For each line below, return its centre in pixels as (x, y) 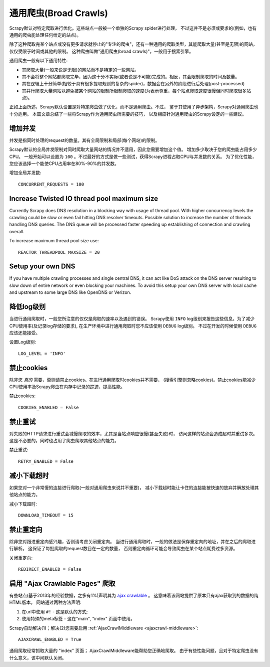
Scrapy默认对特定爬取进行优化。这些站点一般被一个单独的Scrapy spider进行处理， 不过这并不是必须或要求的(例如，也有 (133, 28)
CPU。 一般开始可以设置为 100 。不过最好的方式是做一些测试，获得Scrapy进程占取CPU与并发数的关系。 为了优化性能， (133, 156)
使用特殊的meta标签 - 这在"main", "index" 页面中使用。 (78, 619)
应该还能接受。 (24, 332)
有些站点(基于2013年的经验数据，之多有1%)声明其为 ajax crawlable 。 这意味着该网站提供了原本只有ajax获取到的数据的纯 (134, 595)
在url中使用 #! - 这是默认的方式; (55, 611)
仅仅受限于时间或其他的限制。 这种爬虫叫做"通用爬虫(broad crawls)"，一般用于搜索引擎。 (101, 51)
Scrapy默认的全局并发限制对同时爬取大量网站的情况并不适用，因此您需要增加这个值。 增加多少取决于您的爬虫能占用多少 (133, 149)
